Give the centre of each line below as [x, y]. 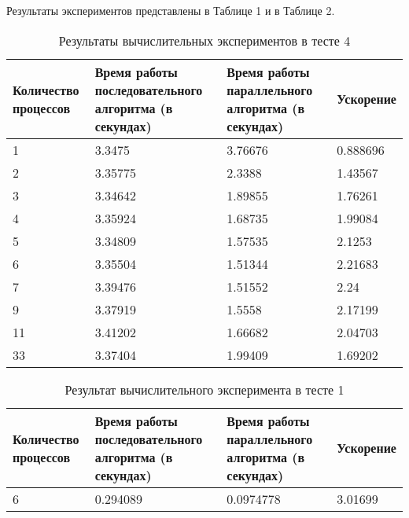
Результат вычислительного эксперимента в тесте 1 [204, 389]
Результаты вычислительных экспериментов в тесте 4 [204, 40]
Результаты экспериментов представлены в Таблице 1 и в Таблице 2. [171, 10]
